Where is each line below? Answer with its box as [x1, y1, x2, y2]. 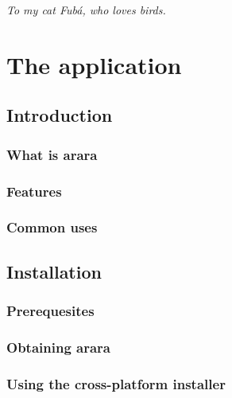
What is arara [6, 144, 98, 164]
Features [6, 181, 62, 201]
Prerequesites [6, 300, 95, 320]
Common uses [6, 217, 98, 237]
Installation [6, 259, 102, 283]
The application [6, 48, 182, 80]
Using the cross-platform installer [6, 373, 226, 393]
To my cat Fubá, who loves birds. [6, 2, 166, 18]
